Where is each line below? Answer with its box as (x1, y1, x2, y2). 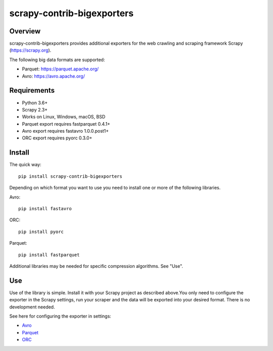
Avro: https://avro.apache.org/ (22, 73, 85, 79)
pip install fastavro (18, 206, 72, 211)
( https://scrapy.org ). (9, 47, 52, 53)
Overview (9, 27, 41, 35)
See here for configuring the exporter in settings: (9, 313, 111, 319)
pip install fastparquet (18, 252, 80, 258)
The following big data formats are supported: (9, 56, 105, 63)
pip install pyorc (18, 228, 64, 235)
